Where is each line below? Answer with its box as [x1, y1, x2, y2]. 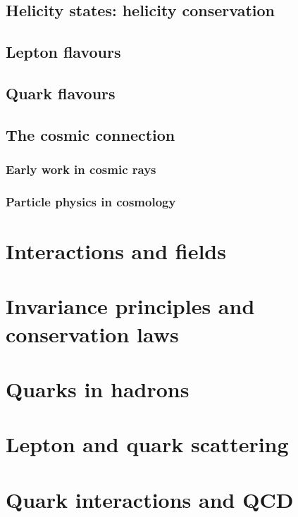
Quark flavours [6, 82, 116, 104]
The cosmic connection [6, 123, 175, 145]
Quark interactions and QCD [6, 485, 294, 513]
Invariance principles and [6, 292, 255, 320]
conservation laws [6, 319, 179, 348]
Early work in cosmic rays [6, 161, 156, 178]
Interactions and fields [6, 237, 226, 265]
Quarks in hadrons [6, 374, 190, 403]
